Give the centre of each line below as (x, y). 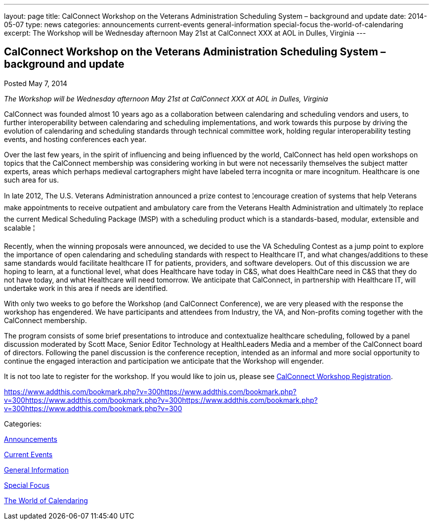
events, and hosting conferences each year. (75, 139)
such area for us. (31, 180)
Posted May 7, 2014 (36, 83)
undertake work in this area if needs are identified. (86, 288)
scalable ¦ (20, 228)
